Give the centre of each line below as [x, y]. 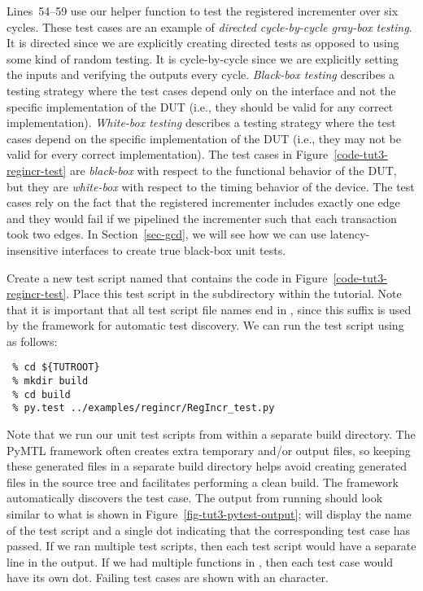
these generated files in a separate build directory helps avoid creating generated [207, 466]
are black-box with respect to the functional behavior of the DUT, [233, 170]
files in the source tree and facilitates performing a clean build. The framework [203, 482]
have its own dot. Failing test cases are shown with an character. [168, 578]
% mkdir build [50, 381]
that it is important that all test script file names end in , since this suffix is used [209, 309]
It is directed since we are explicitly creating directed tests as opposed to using [203, 43]
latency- [350, 234]
